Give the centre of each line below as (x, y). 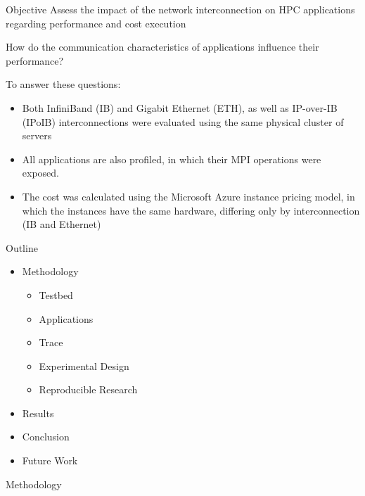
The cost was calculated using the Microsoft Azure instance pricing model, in (188, 196)
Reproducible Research (88, 389)
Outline (22, 247)
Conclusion (46, 437)
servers (37, 135)
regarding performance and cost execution (96, 23)
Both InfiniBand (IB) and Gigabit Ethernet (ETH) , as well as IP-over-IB (180, 107)
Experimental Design (84, 365)
